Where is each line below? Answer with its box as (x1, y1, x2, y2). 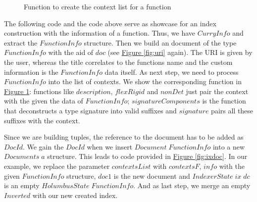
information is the (4, 66, 58, 77)
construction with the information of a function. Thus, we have (4, 28, 196, 38)
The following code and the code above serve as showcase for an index (4, 18, 216, 28)
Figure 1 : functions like (4, 86, 74, 96)
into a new (212, 141, 245, 151)
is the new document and (113, 170, 190, 181)
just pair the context (186, 86, 249, 96)
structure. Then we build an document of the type (84, 37, 237, 48)
